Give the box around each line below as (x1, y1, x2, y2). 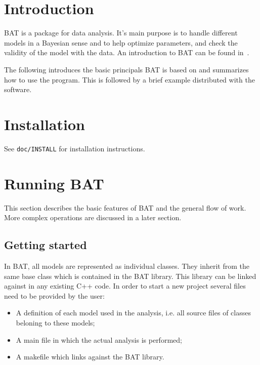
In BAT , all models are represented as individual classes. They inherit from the (4, 260, 250, 271)
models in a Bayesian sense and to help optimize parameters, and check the (4, 37, 238, 48)
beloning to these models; (16, 317, 95, 328)
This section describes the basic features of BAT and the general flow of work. (4, 202, 246, 213)
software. (4, 84, 32, 95)
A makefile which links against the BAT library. (16, 351, 164, 362)
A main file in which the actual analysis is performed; (16, 334, 182, 345)
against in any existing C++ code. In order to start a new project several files (4, 280, 246, 291)
